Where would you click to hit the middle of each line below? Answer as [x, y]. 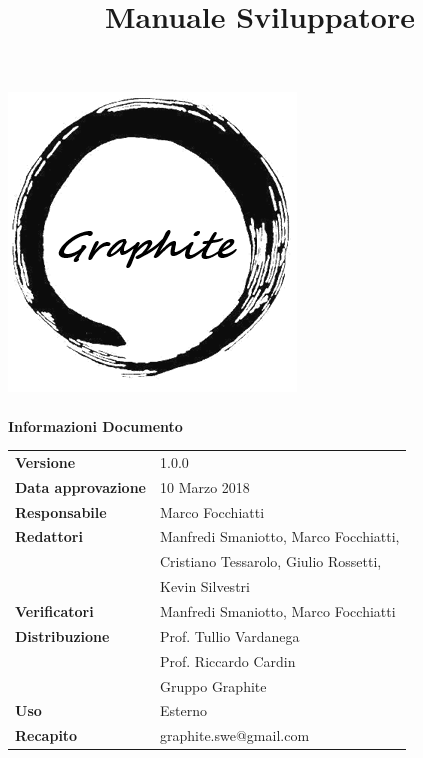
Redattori [49, 536]
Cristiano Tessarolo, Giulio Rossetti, [271, 561]
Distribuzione [62, 635]
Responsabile [61, 511]
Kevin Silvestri [205, 586]
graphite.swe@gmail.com [235, 735]
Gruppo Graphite [213, 685]
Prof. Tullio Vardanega [230, 635]
